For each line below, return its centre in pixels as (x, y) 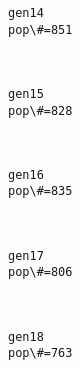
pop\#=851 (40, 29)
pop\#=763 (40, 353)
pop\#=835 (40, 191)
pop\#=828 (40, 110)
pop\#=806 (40, 272)
